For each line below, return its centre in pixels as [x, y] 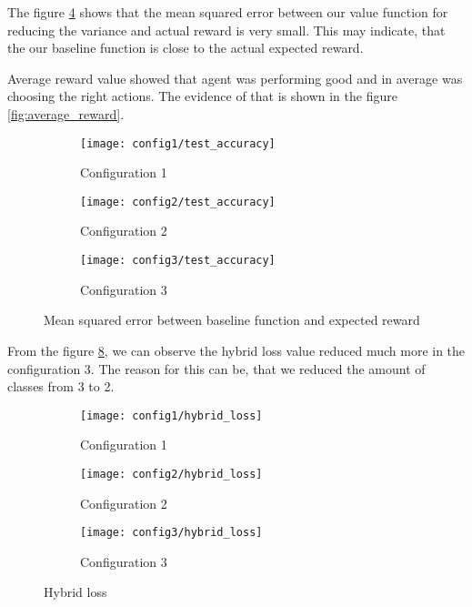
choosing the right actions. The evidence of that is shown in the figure [202, 96]
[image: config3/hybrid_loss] [171, 533]
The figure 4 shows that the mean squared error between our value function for [228, 12]
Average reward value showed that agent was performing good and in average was [235, 78]
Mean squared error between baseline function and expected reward [232, 320]
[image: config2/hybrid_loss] [171, 474]
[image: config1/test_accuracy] [178, 143]
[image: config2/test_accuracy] [178, 202]
